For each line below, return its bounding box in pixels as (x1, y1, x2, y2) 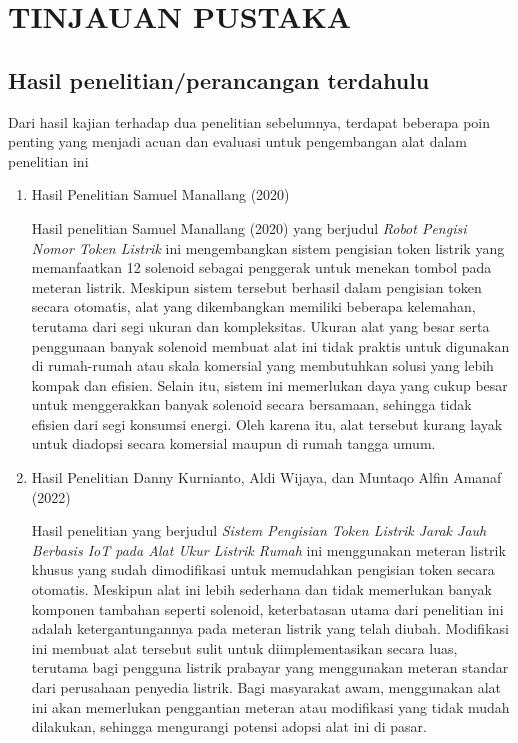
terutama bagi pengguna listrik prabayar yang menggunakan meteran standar (31, 657, 509, 678)
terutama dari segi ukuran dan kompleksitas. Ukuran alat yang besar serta (31, 315, 490, 336)
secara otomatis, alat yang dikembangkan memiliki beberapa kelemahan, (31, 296, 476, 317)
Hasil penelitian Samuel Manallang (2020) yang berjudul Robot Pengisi (31, 217, 467, 238)
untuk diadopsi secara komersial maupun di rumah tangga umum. (31, 433, 436, 454)
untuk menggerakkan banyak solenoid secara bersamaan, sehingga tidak (31, 394, 472, 415)
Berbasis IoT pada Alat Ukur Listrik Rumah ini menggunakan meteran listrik (31, 539, 506, 560)
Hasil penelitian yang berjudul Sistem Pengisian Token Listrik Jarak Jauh (31, 520, 487, 541)
